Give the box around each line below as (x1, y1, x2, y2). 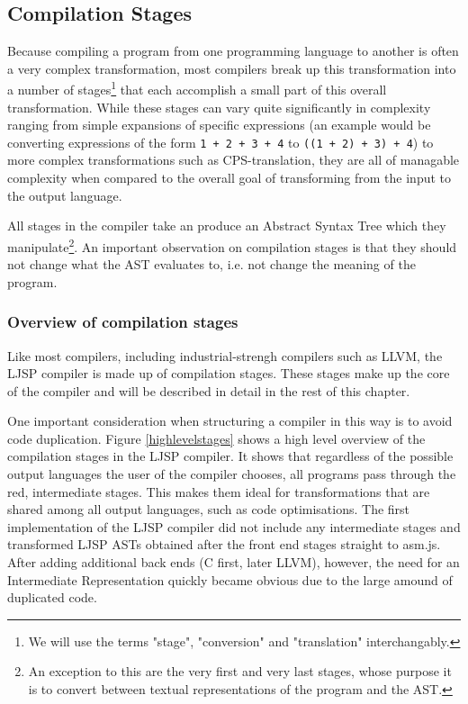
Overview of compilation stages (7, 311, 238, 333)
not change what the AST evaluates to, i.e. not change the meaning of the (7, 255, 416, 274)
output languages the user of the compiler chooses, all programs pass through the (7, 465, 456, 483)
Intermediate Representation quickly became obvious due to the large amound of (7, 570, 453, 589)
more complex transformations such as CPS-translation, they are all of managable (7, 150, 460, 169)
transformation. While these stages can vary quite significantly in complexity (7, 97, 431, 116)
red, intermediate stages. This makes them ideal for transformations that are (7, 482, 430, 501)
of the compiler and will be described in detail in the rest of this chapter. (7, 381, 410, 400)
